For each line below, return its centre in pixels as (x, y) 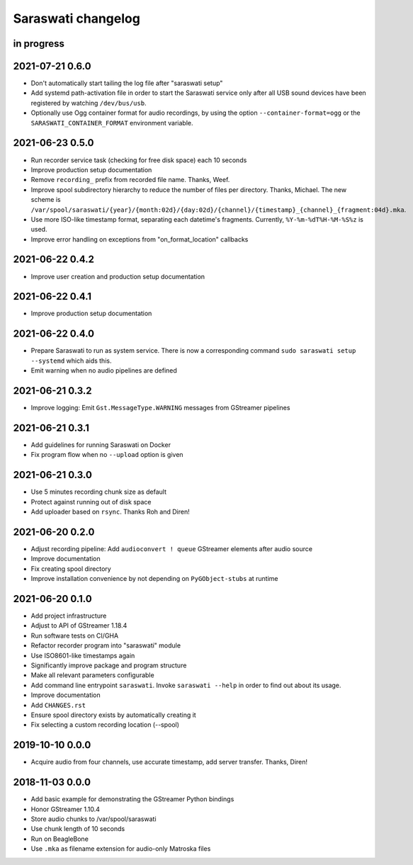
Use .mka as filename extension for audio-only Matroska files (121, 849)
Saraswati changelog (77, 18)
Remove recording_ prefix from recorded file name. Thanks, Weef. (130, 180)
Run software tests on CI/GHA (75, 635)
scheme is (46, 200)
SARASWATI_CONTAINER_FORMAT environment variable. (112, 123)
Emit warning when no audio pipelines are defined (104, 371)
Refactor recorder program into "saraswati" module (106, 645)
